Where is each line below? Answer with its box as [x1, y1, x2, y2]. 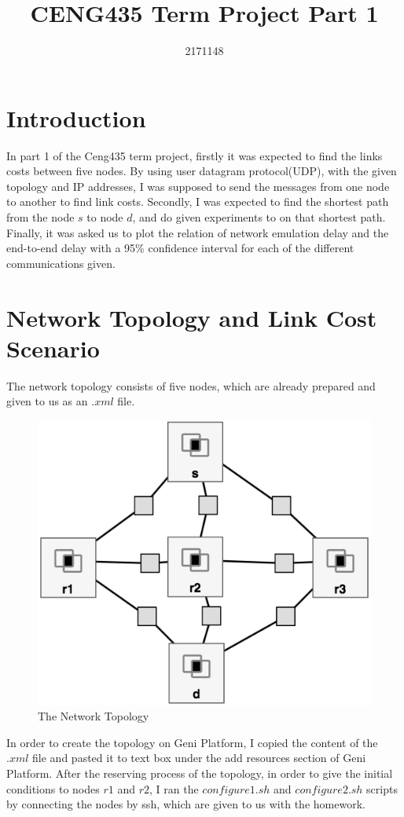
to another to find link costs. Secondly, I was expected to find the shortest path [6, 193, 389, 210]
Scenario [6, 332, 100, 364]
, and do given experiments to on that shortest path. [132, 209, 386, 225]
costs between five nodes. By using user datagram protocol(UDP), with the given [6, 163, 397, 179]
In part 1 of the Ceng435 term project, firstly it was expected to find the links [6, 147, 383, 163]
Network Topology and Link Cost [6, 301, 377, 333]
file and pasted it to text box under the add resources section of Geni [32, 749, 366, 766]
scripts [366, 780, 398, 797]
